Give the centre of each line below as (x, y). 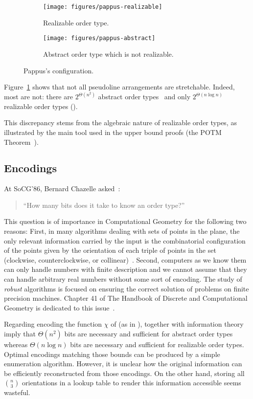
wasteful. (17, 392)
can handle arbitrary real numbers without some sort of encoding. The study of (123, 279)
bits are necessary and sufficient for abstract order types (149, 334)
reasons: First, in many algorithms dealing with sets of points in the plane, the (122, 231)
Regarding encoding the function (53, 324)
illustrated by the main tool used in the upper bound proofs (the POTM (113, 132)
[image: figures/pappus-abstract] (99, 38)
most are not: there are (38, 97)
